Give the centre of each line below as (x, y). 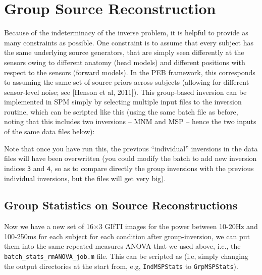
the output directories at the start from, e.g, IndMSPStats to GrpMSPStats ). (121, 266)
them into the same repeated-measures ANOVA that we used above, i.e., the (122, 246)
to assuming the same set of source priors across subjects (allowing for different (127, 82)
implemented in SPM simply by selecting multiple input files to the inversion (123, 102)
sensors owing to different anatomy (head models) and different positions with (125, 62)
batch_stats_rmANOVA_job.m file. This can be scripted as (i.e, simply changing (126, 256)
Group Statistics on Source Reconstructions (121, 205)
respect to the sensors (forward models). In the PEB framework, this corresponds (130, 72)
